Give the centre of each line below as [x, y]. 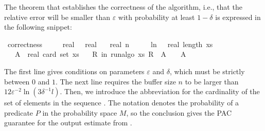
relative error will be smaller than [57, 17]
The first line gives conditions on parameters [74, 71]
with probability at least [156, 17]
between [17, 81]
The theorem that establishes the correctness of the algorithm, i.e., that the [123, 7]
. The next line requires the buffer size [116, 81]
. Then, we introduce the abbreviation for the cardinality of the [160, 91]
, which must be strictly [207, 71]
